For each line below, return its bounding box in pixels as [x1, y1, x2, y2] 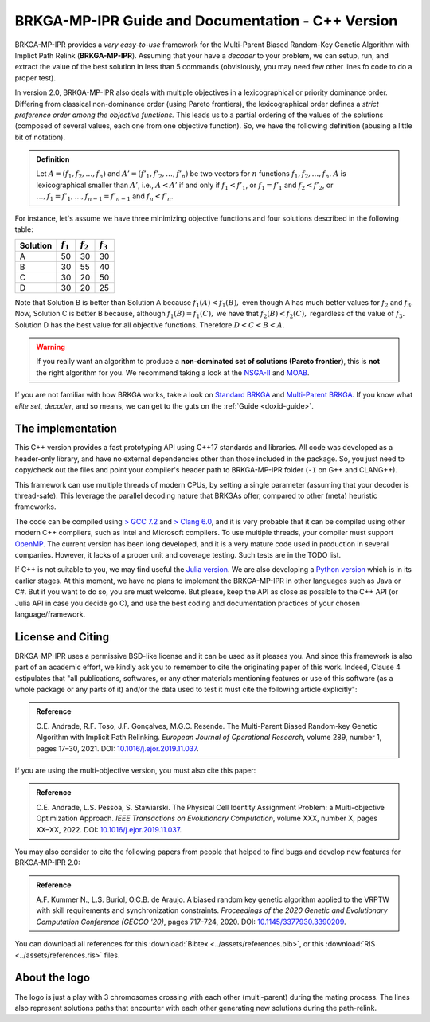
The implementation [14, 422, 117, 436]
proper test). [14, 72, 56, 83]
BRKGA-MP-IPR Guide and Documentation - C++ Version [14, 12, 398, 29]
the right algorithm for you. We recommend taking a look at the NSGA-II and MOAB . [36, 367, 310, 378]
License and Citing [14, 630, 110, 644]
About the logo [14, 971, 91, 985]
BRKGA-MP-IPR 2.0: [14, 858, 80, 867]
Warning [36, 342, 65, 351]
